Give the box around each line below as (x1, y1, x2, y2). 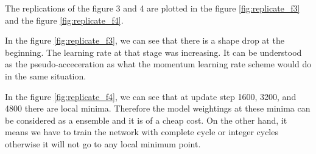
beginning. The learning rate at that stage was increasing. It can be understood (5, 45, 302, 58)
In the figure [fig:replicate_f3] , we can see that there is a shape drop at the (5, 34, 284, 47)
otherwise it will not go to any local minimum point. (5, 137, 201, 150)
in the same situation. (5, 69, 86, 82)
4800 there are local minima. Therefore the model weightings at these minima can (5, 102, 311, 115)
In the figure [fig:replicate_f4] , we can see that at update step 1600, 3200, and (5, 90, 297, 102)
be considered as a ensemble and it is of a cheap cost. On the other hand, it (5, 113, 287, 126)
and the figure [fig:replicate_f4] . (5, 13, 124, 26)
